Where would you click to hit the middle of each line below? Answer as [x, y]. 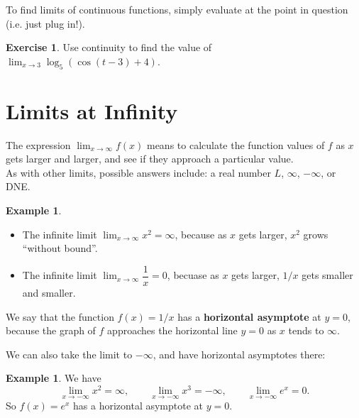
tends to [306, 330]
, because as [201, 234]
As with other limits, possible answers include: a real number [138, 172]
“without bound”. [60, 248]
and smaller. [49, 292]
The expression [38, 144]
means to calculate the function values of [236, 144]
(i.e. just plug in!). [45, 23]
